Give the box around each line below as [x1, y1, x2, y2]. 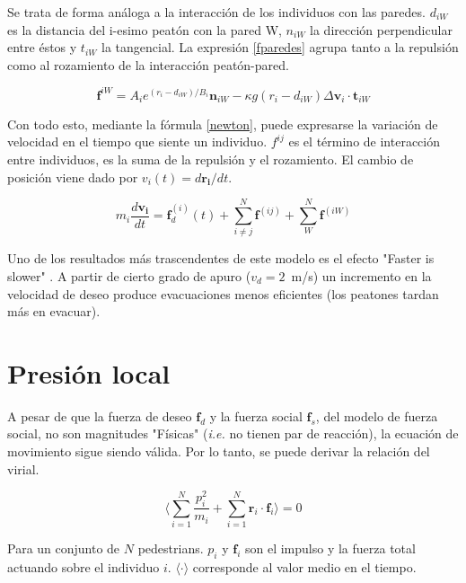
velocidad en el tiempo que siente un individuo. [7, 132, 268, 151]
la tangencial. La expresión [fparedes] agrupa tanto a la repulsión [101, 38, 459, 57]
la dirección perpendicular [310, 20, 453, 39]
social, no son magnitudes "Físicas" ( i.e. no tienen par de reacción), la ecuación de [7, 424, 459, 443]
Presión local [7, 354, 171, 391]
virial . [7, 459, 40, 478]
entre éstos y [7, 38, 77, 57]
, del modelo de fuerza [315, 406, 438, 425]
